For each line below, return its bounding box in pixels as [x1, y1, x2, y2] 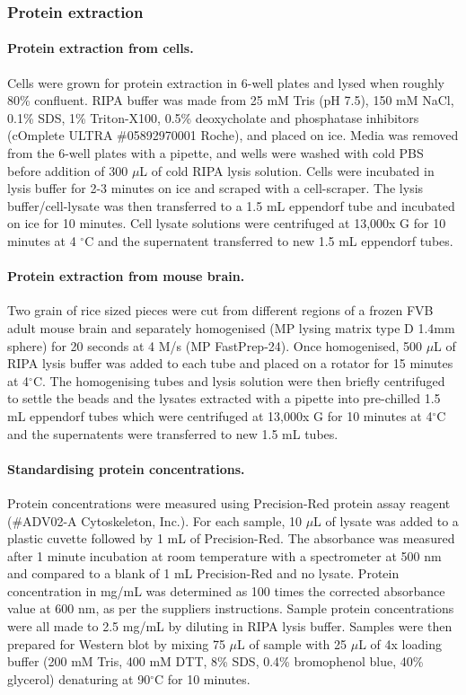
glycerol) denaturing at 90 [7, 669, 151, 688]
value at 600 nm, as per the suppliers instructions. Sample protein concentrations [7, 599, 454, 618]
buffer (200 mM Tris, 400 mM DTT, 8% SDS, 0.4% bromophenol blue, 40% [7, 652, 424, 671]
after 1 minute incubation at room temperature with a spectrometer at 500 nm [7, 546, 442, 565]
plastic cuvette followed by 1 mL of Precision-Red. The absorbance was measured [7, 529, 455, 548]
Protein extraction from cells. [7, 39, 194, 57]
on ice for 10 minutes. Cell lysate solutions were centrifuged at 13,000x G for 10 [7, 214, 446, 233]
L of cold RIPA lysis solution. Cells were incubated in [139, 161, 435, 180]
